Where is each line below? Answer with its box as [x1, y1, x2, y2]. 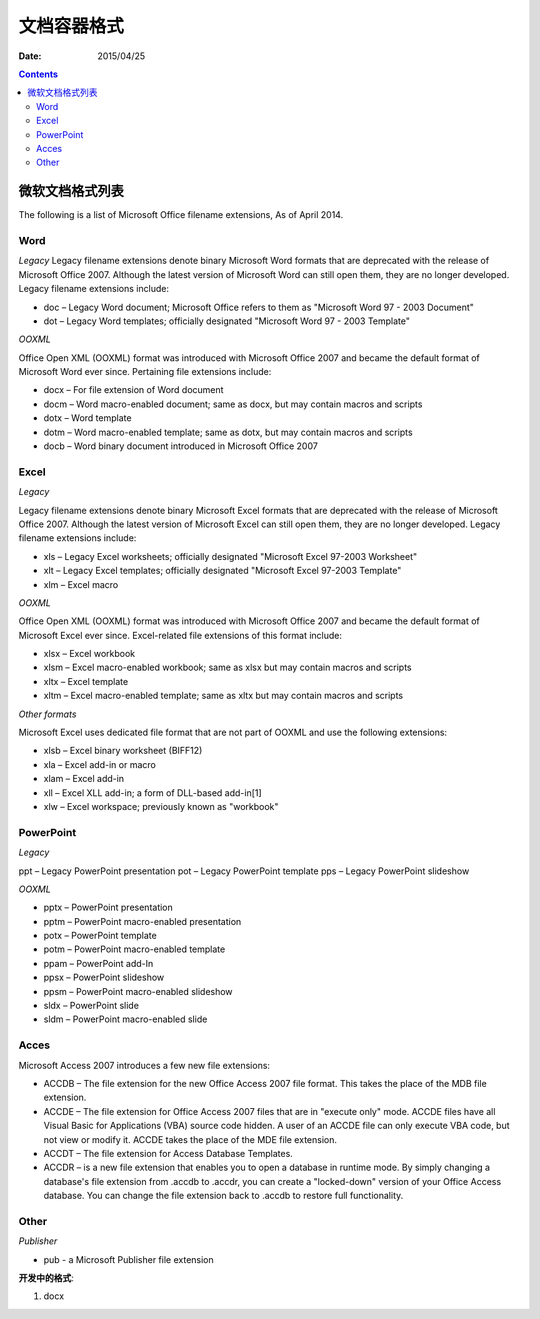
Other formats [18, 708, 77, 720]
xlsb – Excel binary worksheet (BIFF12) [43, 745, 203, 757]
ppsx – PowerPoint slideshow [43, 971, 165, 984]
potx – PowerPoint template [43, 930, 157, 942]
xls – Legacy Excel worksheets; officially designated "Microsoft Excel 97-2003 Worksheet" [43, 550, 418, 562]
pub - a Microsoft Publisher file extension [43, 1253, 214, 1265]
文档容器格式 [18, 15, 125, 37]
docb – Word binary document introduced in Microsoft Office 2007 [43, 440, 319, 452]
